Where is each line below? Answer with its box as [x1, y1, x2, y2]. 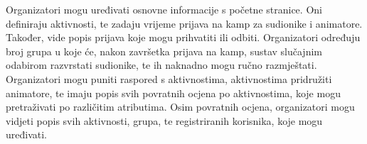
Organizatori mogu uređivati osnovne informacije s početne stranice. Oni [6, 2, 322, 16]
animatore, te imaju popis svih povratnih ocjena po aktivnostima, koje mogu [6, 85, 341, 100]
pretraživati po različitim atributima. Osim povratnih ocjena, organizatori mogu [6, 99, 355, 114]
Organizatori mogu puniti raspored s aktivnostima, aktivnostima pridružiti [6, 71, 332, 86]
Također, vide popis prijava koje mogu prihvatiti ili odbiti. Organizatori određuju [6, 30, 361, 45]
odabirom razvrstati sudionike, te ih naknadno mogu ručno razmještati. [6, 57, 317, 72]
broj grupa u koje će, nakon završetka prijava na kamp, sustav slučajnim [6, 43, 322, 58]
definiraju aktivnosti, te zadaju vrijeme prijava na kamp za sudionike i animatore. [6, 16, 363, 31]
